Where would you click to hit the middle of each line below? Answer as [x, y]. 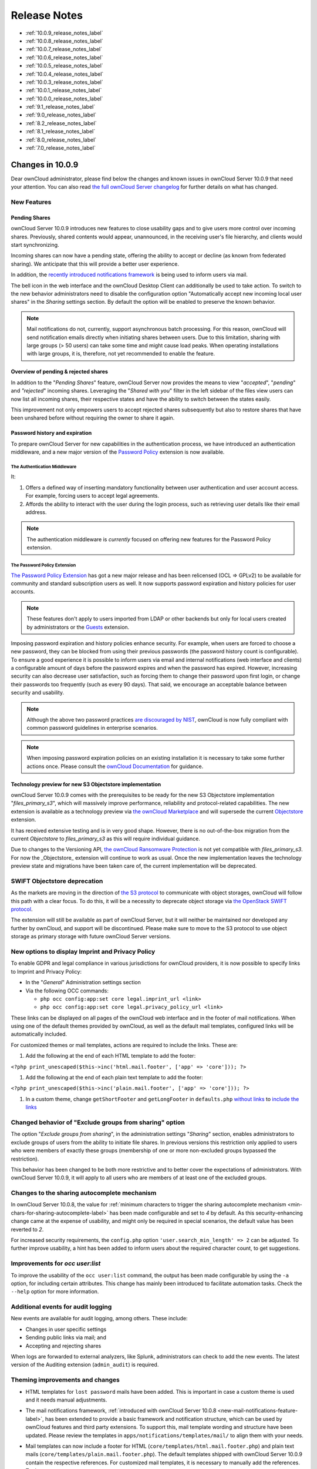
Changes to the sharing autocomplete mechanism [84, 1193]
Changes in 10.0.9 [45, 165]
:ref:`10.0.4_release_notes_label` [65, 74]
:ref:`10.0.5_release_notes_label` [64, 66]
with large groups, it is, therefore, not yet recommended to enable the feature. [121, 354]
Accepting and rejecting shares [63, 1346]
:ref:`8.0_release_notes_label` [61, 140]
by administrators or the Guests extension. [78, 627]
